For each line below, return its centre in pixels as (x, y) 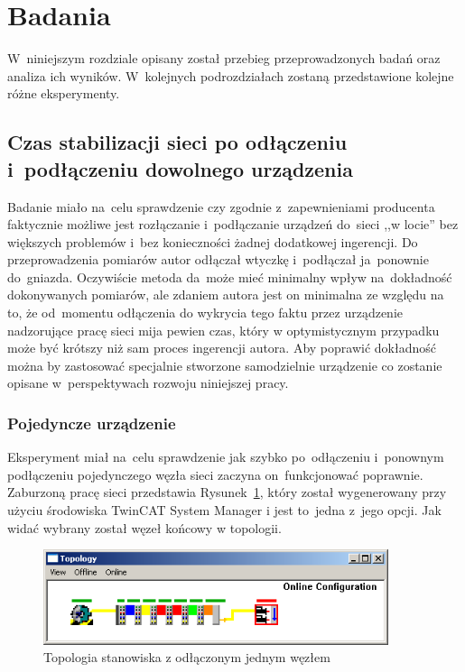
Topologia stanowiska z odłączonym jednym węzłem (187, 657)
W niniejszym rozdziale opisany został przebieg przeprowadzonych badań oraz (224, 58)
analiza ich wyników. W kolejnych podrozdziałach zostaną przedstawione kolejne (231, 75)
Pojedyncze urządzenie (92, 423)
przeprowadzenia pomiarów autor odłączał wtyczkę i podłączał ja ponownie (218, 259)
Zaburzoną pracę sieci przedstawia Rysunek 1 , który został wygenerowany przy (227, 492)
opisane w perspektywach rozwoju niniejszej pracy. (148, 383)
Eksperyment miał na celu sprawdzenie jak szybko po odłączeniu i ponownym (226, 457)
